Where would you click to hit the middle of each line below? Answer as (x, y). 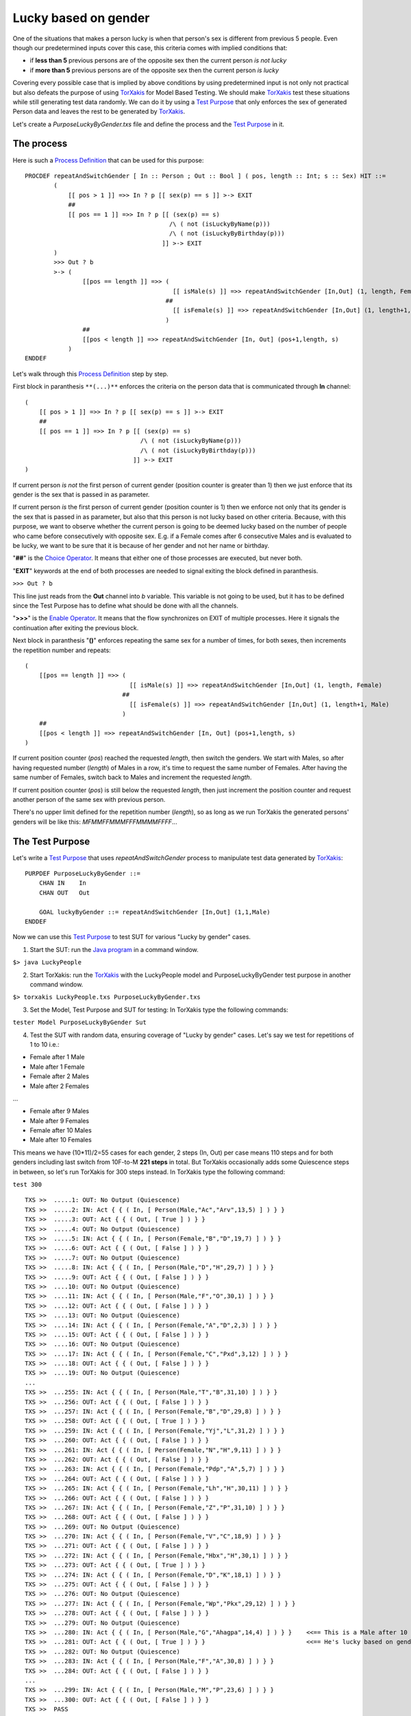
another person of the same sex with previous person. (89, 800)
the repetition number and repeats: (62, 650)
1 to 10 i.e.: (45, 1044)
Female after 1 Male (57, 1057)
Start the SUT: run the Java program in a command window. (114, 949)
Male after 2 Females (59, 1086)
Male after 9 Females (59, 1121)
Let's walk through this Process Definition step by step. (91, 373)
